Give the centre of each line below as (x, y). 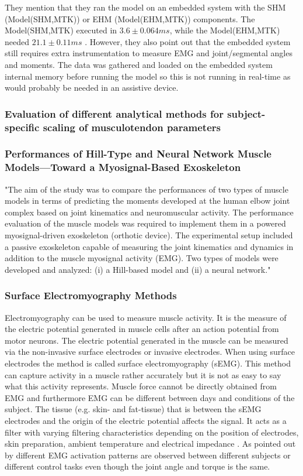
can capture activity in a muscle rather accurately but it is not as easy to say (143, 374)
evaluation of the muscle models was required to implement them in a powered (145, 223)
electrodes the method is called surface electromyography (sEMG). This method (148, 363)
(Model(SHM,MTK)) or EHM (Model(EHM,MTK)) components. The (130, 18)
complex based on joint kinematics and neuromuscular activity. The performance (149, 212)
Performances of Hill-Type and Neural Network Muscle (138, 154)
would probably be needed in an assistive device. (92, 88)
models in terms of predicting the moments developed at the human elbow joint (147, 201)
